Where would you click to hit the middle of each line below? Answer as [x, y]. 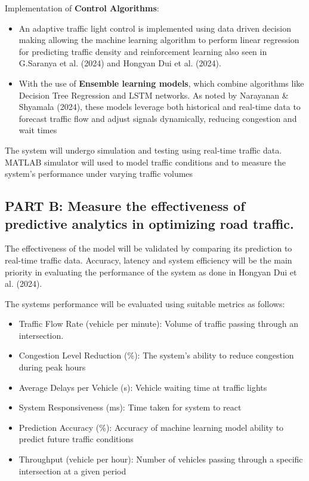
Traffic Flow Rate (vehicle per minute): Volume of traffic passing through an [158, 324]
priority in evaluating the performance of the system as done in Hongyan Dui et [151, 272]
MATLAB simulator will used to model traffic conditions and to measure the [145, 162]
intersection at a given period [72, 471]
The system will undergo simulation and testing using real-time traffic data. [143, 150]
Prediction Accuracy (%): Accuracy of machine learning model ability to [151, 427]
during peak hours [52, 367]
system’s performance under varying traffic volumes [99, 174]
